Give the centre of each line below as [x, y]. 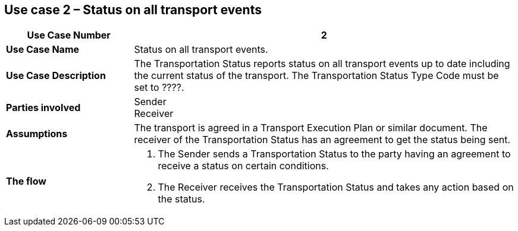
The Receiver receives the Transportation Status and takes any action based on [336, 187]
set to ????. [159, 88]
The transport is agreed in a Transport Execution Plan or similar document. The [311, 128]
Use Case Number [69, 35]
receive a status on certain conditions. [243, 166]
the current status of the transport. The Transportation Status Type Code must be [316, 76]
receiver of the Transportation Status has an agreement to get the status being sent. [322, 140]
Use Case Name [43, 50]
